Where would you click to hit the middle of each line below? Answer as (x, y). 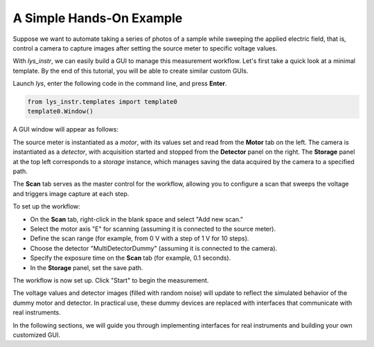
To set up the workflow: (47, 206)
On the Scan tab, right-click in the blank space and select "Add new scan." (137, 219)
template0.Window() (60, 112)
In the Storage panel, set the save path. (87, 267)
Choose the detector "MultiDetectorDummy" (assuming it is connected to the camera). (154, 248)
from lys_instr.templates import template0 (103, 102)
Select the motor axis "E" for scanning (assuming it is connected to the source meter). (153, 229)
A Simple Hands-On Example (98, 18)
